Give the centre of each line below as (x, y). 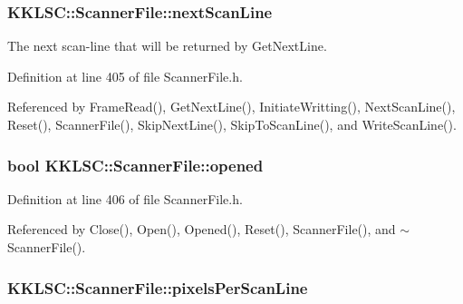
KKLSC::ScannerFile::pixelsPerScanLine (158, 287)
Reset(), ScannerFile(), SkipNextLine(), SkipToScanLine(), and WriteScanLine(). (232, 124)
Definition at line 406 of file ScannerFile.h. (125, 198)
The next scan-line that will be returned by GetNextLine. (167, 46)
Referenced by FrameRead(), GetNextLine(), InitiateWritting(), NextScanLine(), (231, 107)
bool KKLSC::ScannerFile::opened (135, 165)
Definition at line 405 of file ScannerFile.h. (125, 76)
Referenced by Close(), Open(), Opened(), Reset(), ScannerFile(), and (202, 229)
